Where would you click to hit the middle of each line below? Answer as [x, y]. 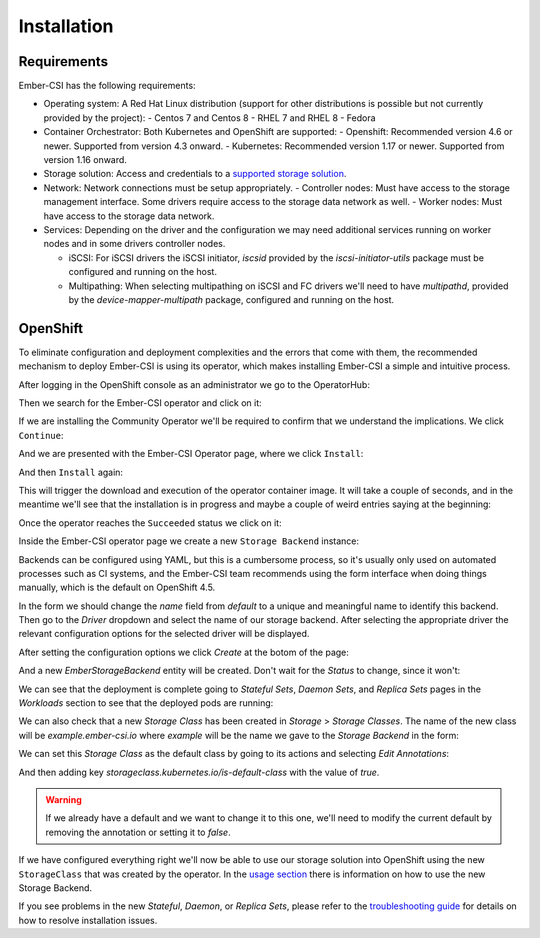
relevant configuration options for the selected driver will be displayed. [164, 634]
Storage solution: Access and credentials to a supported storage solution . [195, 174]
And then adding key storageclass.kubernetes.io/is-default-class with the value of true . [199, 772]
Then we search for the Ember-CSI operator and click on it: [140, 403]
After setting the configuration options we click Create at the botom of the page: [184, 652]
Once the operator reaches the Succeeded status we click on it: [150, 522]
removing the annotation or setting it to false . [138, 832]
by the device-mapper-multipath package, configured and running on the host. [231, 299]
